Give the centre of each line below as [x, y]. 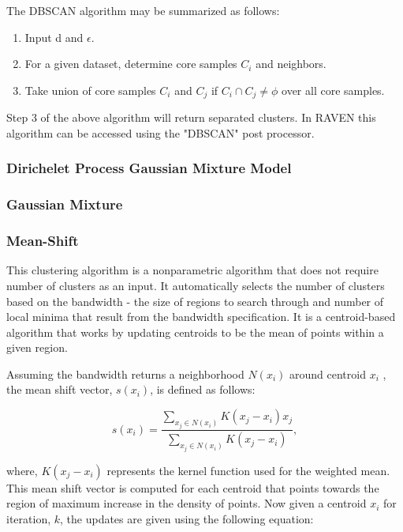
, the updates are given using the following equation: [187, 519]
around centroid [328, 374]
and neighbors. [291, 64]
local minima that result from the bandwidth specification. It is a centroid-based [201, 317]
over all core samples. [333, 90]
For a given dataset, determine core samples [131, 64]
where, [22, 470]
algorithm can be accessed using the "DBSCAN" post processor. [160, 132]
